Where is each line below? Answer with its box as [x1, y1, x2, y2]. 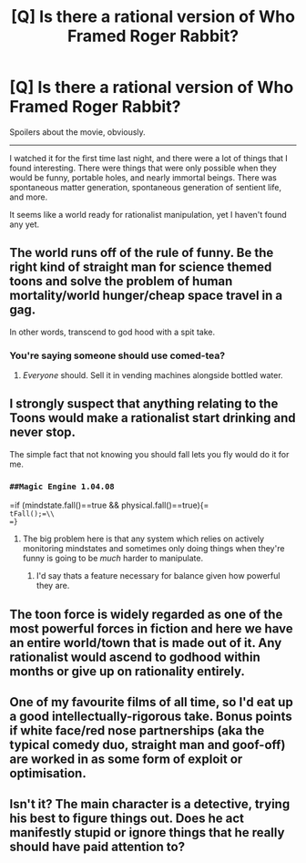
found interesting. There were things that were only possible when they [9, 162, 278, 173]
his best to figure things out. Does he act [9, 811, 244, 827]
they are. [36, 580, 70, 591]
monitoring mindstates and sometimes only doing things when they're [22, 543, 285, 554]
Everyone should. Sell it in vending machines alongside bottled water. [22, 370, 284, 381]
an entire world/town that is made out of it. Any [9, 635, 282, 651]
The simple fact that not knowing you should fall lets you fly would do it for [9, 448, 290, 459]
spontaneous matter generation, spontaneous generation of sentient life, [9, 181, 282, 192]
